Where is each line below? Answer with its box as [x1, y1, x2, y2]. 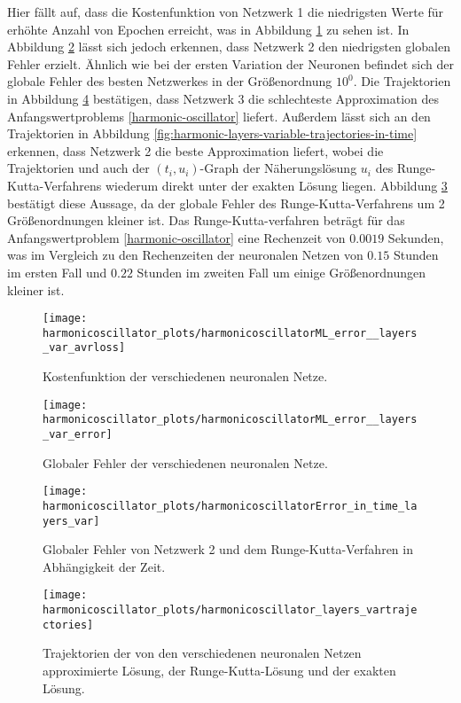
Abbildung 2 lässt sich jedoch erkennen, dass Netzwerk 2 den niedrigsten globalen [7, 37, 450, 56]
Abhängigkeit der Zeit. [43, 557, 166, 575]
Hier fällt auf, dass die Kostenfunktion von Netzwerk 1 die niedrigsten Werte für [7, 3, 444, 20]
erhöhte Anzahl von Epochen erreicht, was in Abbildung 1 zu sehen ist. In [7, 20, 410, 38]
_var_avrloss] [43, 341, 126, 355]
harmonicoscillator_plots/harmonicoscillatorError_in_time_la [43, 499, 418, 512]
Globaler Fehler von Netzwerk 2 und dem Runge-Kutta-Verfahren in [43, 540, 413, 558]
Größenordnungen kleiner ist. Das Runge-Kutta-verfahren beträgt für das [7, 211, 405, 230]
